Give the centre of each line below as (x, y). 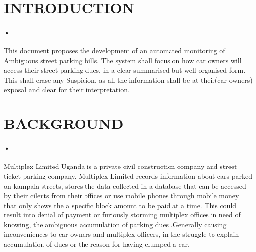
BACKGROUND (64, 123)
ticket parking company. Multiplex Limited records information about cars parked (128, 176)
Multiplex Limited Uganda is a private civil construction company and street (121, 166)
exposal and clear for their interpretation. (67, 89)
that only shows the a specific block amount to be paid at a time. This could (120, 205)
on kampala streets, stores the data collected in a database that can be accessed (125, 186)
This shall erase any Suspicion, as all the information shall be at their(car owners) (128, 79)
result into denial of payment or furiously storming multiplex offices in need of (122, 215)
